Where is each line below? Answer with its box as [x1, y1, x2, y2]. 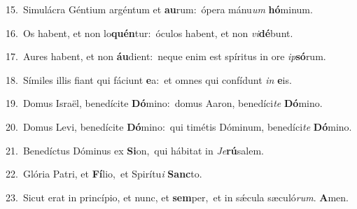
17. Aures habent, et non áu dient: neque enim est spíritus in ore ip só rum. [6, 49, 326, 64]
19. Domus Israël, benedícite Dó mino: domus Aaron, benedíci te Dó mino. [6, 96, 323, 110]
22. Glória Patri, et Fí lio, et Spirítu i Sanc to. [6, 166, 202, 181]
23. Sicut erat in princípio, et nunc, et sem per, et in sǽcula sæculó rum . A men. [6, 189, 349, 204]
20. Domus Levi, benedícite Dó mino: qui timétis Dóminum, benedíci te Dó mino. [6, 119, 352, 134]
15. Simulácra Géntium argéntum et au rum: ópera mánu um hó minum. [6, 2, 313, 16]
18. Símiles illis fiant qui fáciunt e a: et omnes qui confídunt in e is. [6, 72, 292, 87]
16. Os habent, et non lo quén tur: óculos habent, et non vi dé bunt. [6, 25, 293, 40]
